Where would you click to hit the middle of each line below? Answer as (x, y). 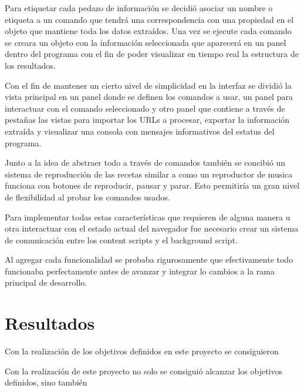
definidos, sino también (46, 382)
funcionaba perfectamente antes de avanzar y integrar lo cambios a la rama (140, 271)
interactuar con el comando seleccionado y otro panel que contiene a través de (145, 108)
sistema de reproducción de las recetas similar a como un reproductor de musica (149, 174)
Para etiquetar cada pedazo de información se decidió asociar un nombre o (139, 8)
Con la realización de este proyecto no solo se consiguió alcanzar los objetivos (144, 371)
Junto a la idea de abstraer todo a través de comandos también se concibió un (145, 163)
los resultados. (30, 65)
